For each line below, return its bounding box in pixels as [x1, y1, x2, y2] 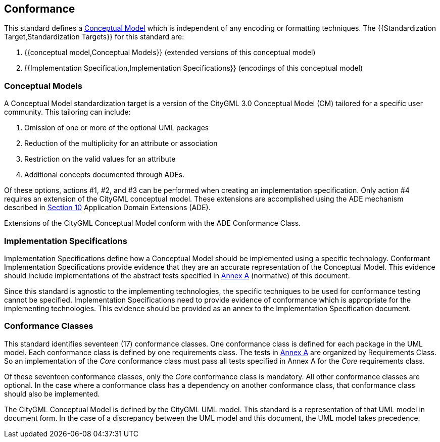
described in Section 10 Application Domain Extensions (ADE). [4, 203, 211, 212]
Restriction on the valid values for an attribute [24, 155, 176, 164]
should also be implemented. [4, 389, 100, 398]
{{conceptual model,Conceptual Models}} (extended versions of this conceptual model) [24, 48, 316, 57]
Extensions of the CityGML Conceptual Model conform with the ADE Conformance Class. [4, 219, 301, 228]
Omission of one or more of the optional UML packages [24, 123, 209, 132]
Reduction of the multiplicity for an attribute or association [24, 139, 218, 148]
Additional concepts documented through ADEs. [24, 170, 185, 179]
